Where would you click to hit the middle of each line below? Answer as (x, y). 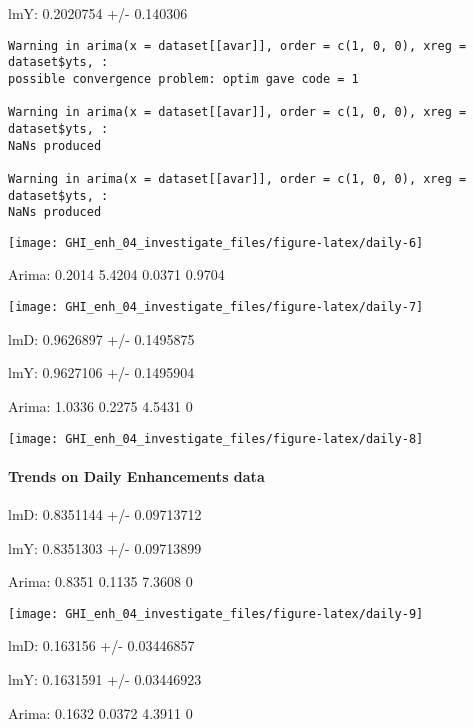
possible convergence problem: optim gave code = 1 (183, 78)
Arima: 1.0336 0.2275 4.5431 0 (100, 405)
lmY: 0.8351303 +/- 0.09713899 (105, 547)
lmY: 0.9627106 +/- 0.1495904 (101, 372)
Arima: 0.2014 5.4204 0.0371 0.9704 (116, 274)
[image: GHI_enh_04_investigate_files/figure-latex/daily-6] (216, 242)
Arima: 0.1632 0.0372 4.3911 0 (100, 712)
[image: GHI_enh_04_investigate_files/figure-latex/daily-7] (216, 307)
